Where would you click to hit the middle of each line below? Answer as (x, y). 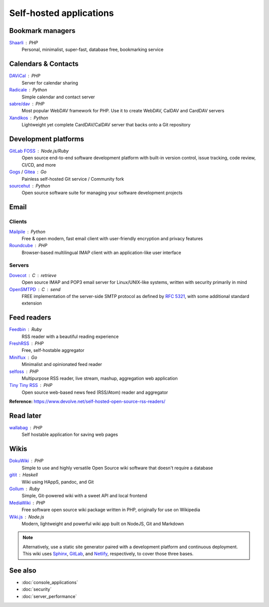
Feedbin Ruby (26, 329)
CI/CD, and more (39, 165)
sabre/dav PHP (27, 104)
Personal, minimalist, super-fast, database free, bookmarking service (93, 49)
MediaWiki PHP (27, 503)
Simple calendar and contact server (58, 97)
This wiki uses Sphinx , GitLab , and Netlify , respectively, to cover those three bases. (108, 554)
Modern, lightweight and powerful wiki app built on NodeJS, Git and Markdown (103, 524)
